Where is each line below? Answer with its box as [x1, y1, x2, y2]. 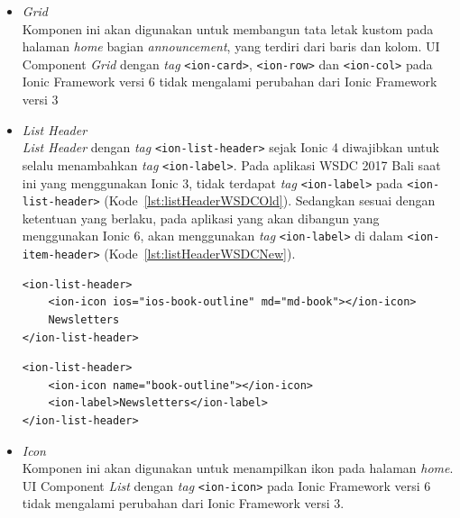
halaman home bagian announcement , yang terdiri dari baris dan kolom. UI [22, 37, 440, 56]
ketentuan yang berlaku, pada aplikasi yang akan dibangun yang [22, 208, 380, 227]
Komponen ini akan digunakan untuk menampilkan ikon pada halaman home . [22, 459, 454, 477]
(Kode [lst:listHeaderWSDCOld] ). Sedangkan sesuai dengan [104, 191, 436, 210]
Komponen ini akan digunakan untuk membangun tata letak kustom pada [22, 19, 434, 38]
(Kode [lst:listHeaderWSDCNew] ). [104, 244, 296, 263]
